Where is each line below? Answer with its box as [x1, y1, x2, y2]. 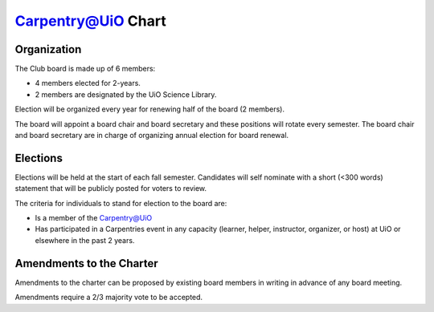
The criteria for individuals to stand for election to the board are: [14, 198, 227, 208]
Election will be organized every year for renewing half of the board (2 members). [14, 104, 285, 114]
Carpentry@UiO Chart [14, 12, 166, 30]
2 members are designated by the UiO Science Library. [35, 89, 217, 99]
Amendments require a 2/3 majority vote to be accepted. [14, 293, 203, 302]
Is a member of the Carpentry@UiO [35, 213, 153, 223]
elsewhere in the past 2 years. [35, 235, 135, 245]
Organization [14, 43, 82, 56]
